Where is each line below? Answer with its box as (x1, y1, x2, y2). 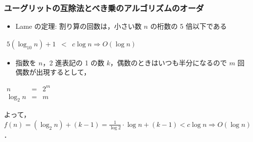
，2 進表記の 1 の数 (42, 57, 104, 67)
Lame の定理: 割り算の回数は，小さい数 (15, 21, 142, 31)
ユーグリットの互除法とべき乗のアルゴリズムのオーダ (4, 1, 204, 14)
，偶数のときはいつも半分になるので (110, 57, 227, 67)
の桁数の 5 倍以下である (150, 21, 227, 31)
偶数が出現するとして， (15, 67, 91, 77)
